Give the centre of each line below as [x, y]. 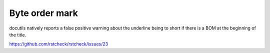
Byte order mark [44, 13]
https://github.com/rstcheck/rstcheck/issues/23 [59, 44]
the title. [18, 34]
